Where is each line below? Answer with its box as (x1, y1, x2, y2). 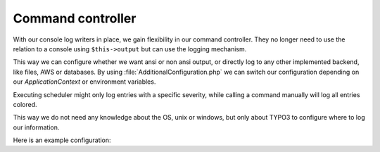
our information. (13, 123, 60, 132)
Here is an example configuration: (13, 136, 112, 144)
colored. (13, 100, 37, 108)
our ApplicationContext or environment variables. (13, 77, 156, 86)
